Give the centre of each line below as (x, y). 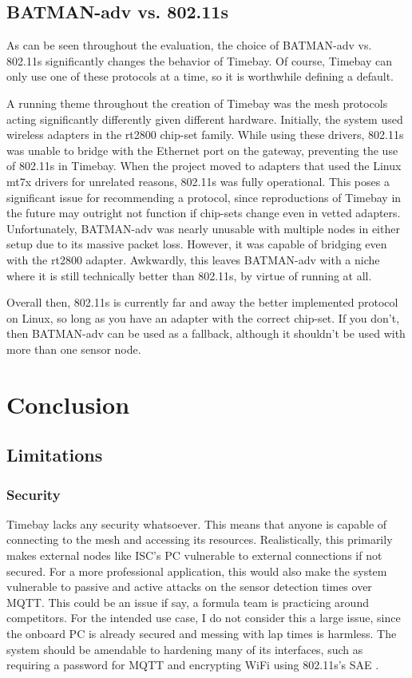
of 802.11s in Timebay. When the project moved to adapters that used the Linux (204, 166)
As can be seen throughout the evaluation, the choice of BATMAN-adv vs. (189, 45)
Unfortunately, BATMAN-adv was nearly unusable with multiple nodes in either (203, 228)
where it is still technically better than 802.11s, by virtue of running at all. (189, 275)
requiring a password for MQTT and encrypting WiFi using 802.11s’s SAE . (193, 665)
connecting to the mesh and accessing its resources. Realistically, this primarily (200, 539)
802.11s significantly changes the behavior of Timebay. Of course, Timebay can (199, 60)
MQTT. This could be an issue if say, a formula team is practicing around (188, 602)
